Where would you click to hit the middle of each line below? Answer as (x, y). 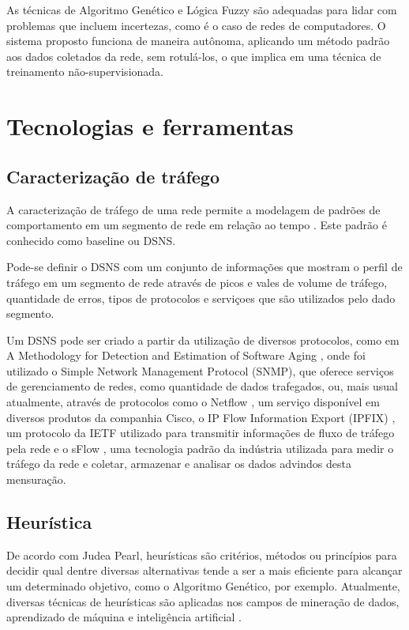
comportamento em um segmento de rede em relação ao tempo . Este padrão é (197, 225)
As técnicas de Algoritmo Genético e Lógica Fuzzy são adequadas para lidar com (202, 9)
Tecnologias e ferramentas (150, 126)
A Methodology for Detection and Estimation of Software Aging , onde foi (186, 355)
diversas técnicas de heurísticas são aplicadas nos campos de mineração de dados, (203, 601)
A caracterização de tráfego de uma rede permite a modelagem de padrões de (193, 209)
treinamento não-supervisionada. (85, 72)
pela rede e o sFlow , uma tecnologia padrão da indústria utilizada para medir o (200, 448)
